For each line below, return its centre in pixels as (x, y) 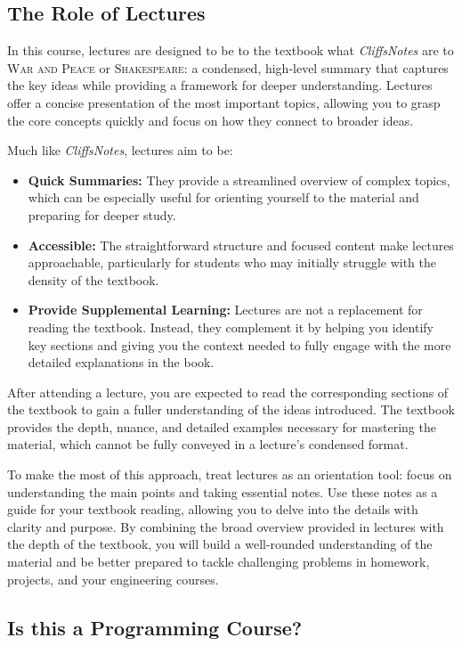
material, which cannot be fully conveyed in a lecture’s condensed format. (208, 444)
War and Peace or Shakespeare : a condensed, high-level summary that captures (228, 67)
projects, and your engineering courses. (113, 579)
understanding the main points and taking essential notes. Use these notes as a (223, 491)
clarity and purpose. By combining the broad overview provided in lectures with (226, 526)
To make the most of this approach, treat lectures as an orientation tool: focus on (230, 474)
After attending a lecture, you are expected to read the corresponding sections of (228, 392)
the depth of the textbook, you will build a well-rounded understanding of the (220, 544)
